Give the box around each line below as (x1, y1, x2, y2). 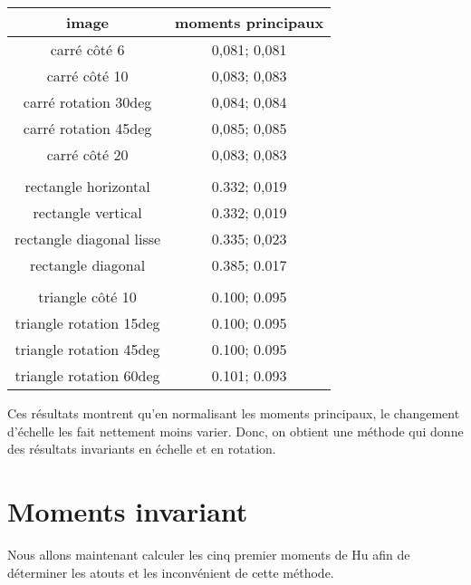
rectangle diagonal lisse (14, 228, 161, 249)
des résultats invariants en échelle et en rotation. (7, 439, 276, 458)
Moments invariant (7, 492, 248, 529)
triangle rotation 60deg (14, 365, 160, 386)
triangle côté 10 (38, 286, 137, 307)
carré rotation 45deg (23, 118, 152, 139)
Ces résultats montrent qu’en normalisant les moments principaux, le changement (7, 404, 460, 422)
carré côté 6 (50, 39, 125, 60)
